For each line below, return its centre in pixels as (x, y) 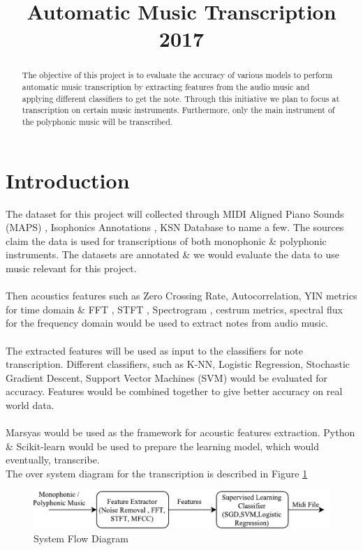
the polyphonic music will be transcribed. (97, 121)
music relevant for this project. (71, 268)
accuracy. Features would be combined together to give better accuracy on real (174, 391)
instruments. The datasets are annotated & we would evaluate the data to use (172, 254)
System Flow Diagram (81, 538)
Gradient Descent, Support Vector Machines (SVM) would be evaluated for (167, 377)
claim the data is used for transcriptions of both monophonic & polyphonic (166, 240)
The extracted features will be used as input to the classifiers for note (155, 350)
